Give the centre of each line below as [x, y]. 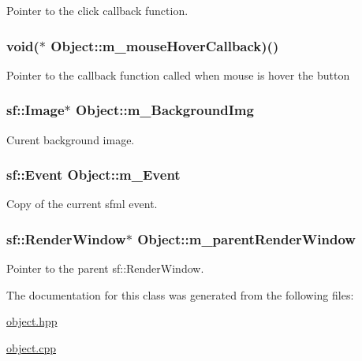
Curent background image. [71, 139]
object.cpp [32, 348]
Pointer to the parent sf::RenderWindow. [105, 268]
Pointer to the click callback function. [97, 10]
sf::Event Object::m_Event [93, 175]
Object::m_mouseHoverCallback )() [165, 45]
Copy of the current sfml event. [82, 204]
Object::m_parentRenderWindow [246, 238]
